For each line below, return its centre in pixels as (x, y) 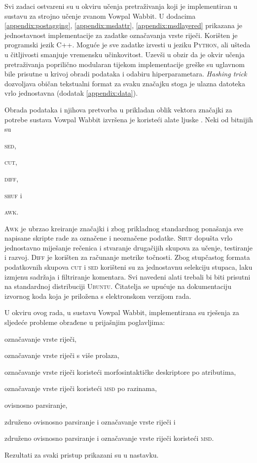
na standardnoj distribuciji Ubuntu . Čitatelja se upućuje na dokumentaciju (118, 286)
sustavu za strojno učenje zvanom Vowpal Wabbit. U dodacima (100, 16)
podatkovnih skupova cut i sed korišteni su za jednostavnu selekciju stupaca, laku (128, 267)
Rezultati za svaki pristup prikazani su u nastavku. (82, 454)
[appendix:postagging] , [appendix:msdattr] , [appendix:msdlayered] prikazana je (123, 25)
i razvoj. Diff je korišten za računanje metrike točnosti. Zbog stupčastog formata (127, 257)
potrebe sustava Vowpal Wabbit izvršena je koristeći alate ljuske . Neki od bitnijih (129, 119)
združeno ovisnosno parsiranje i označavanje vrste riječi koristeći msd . (109, 438)
